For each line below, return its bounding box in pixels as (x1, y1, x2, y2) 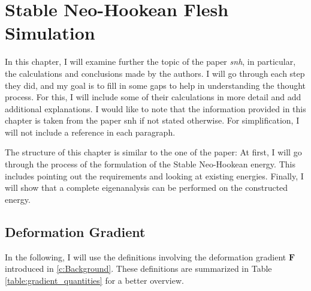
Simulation (5, 20, 95, 45)
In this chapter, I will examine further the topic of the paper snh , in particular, (5, 55, 296, 68)
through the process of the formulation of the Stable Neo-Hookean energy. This (5, 158, 295, 170)
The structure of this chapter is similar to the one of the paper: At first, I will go (5, 146, 302, 158)
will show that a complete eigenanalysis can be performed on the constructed (5, 181, 288, 194)
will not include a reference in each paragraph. (5, 125, 176, 138)
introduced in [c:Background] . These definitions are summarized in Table (5, 262, 272, 275)
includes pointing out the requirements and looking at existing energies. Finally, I (5, 169, 304, 182)
